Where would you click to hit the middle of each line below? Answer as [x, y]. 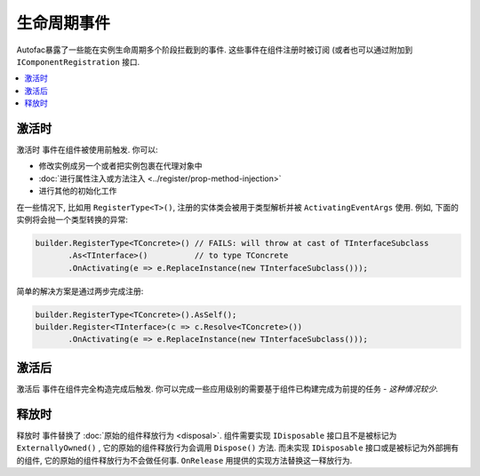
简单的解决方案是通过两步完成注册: [80, 291]
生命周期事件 [64, 23]
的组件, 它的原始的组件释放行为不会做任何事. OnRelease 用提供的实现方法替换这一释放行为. [184, 460]
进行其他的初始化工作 [78, 191]
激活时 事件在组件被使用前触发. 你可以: [87, 150]
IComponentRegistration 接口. [78, 61]
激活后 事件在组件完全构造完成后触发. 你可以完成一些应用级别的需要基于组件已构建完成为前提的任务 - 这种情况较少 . [228, 389]
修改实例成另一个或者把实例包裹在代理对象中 [120, 166]
